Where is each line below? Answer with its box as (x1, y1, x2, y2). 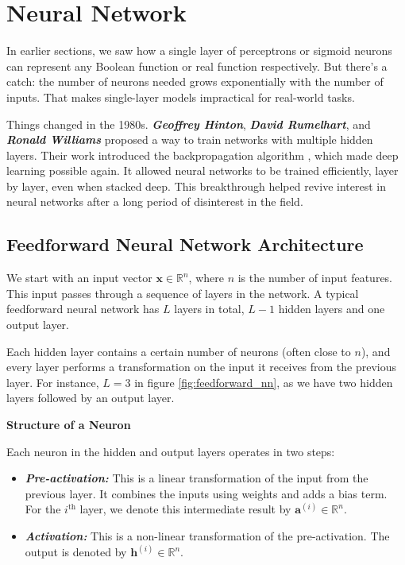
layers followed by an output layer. (6, 389, 175, 406)
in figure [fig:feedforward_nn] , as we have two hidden (134, 373, 393, 390)
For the (25, 501, 61, 517)
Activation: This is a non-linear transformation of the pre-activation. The (25, 527, 390, 544)
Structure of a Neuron (6, 416, 131, 433)
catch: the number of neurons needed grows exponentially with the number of (6, 73, 384, 90)
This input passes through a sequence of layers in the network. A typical (6, 284, 359, 301)
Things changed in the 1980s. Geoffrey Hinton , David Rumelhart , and (6, 115, 371, 132)
